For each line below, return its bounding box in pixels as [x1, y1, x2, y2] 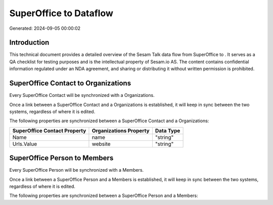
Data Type [155, 127, 180, 134]
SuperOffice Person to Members [9, 154, 114, 163]
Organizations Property [92, 127, 150, 134]
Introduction [9, 38, 50, 47]
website [92, 140, 111, 147]
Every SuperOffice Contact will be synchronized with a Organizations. [9, 92, 155, 98]
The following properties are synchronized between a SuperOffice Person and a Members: [9, 192, 198, 199]
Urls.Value [12, 140, 37, 147]
